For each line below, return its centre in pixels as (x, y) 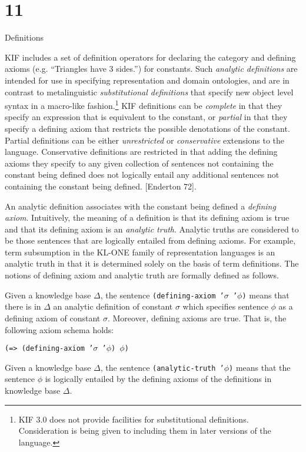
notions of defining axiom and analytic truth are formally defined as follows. (142, 275)
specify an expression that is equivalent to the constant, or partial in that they (146, 117)
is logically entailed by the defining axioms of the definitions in (158, 379)
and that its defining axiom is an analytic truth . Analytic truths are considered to (152, 229)
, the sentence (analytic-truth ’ (162, 367)
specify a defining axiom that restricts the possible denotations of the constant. (147, 128)
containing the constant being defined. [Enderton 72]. (101, 186)
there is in (23, 306)
